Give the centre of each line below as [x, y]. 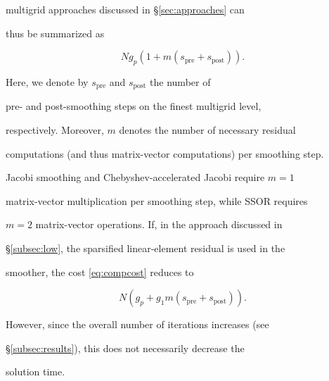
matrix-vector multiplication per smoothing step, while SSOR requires [157, 200]
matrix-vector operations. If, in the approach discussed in [159, 224]
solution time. [36, 371]
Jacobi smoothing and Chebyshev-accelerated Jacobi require [135, 177]
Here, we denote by [47, 81]
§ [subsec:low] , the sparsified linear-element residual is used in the [146, 248]
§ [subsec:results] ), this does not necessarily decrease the [125, 348]
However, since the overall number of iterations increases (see [137, 324]
